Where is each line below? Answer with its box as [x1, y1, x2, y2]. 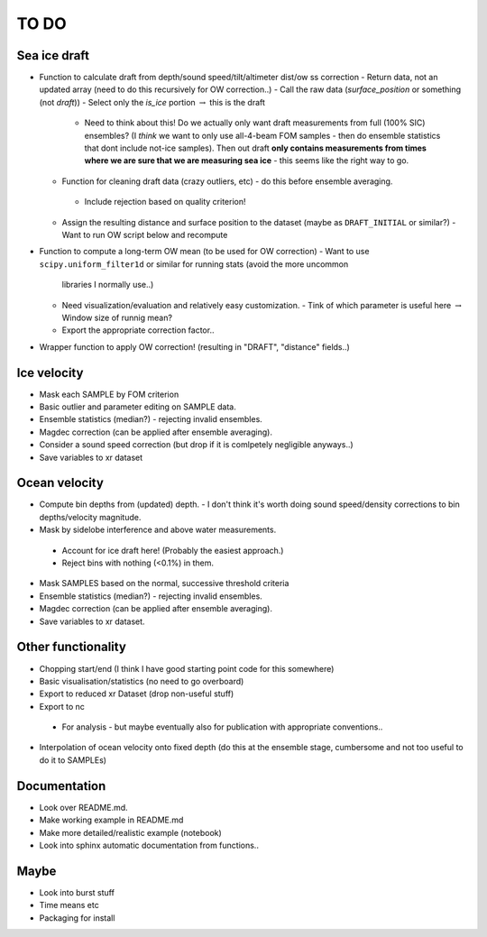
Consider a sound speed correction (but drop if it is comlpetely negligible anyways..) [39, 439, 354, 450]
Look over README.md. [39, 802, 128, 813]
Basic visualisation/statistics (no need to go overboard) [39, 675, 244, 686]
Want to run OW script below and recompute [61, 229, 228, 240]
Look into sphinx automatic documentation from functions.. [39, 840, 259, 850]
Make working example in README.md [39, 814, 184, 825]
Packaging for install [39, 912, 115, 923]
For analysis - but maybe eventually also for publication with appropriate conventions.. [61, 721, 383, 732]
